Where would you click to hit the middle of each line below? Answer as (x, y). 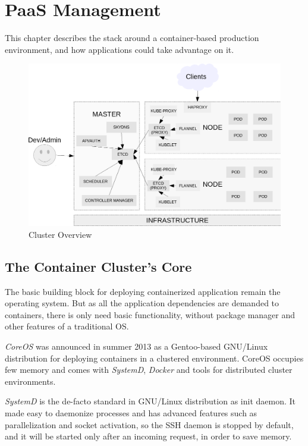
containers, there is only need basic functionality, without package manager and (150, 314)
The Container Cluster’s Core (98, 266)
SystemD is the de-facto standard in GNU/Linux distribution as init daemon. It (150, 401)
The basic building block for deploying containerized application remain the (143, 291)
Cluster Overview (60, 234)
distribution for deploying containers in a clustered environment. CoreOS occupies (154, 358)
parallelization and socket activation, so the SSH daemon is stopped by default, (149, 424)
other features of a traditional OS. (67, 326)
